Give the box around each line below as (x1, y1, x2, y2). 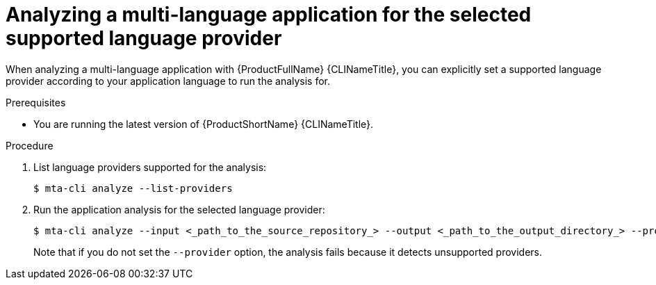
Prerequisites (6, 96, 66, 108)
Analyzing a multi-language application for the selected (6, 3, 532, 26)
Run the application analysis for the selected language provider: (33, 203, 325, 215)
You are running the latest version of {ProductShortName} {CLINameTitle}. (33, 117, 374, 130)
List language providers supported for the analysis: (33, 161, 267, 173)
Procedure (6, 139, 54, 152)
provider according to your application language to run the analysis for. (6, 74, 331, 87)
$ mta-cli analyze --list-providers (33, 182, 233, 194)
